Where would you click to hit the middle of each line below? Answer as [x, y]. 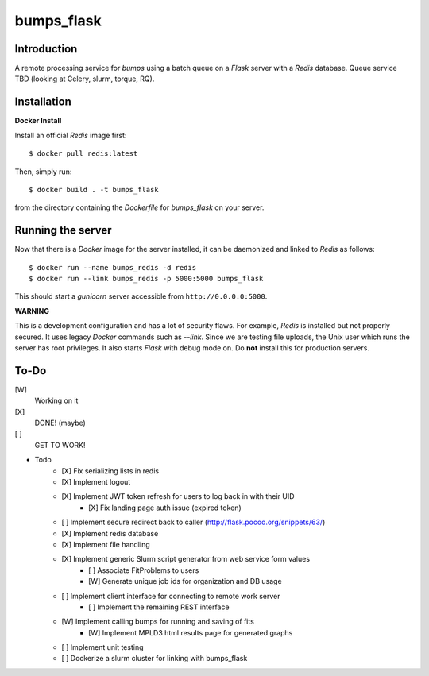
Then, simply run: [43, 172]
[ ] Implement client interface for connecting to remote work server [171, 596]
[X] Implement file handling [106, 544]
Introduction [46, 49]
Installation [43, 102]
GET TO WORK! [60, 445]
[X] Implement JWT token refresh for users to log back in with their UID [178, 496]
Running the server [63, 230]
